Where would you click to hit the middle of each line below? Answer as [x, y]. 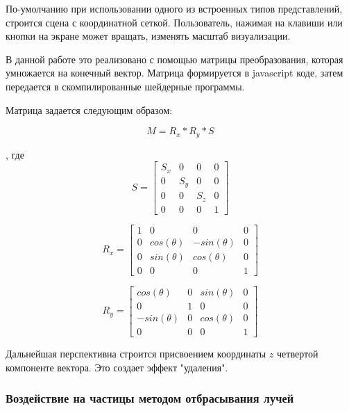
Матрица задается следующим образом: [89, 110]
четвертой [298, 353]
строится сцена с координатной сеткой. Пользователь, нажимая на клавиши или [174, 22]
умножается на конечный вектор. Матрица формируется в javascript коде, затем [174, 73]
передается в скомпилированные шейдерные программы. [125, 86]
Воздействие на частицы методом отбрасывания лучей [150, 398]
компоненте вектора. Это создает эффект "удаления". [117, 367]
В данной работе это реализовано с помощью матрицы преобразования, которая [174, 59]
